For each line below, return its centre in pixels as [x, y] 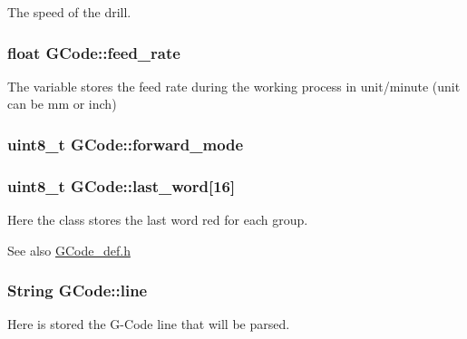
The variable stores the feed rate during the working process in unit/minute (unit [234, 86]
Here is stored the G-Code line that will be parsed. [149, 324]
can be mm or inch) [62, 104]
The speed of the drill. [69, 12]
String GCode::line [78, 291]
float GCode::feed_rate [94, 52]
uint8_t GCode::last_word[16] [122, 185]
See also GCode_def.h [69, 250]
